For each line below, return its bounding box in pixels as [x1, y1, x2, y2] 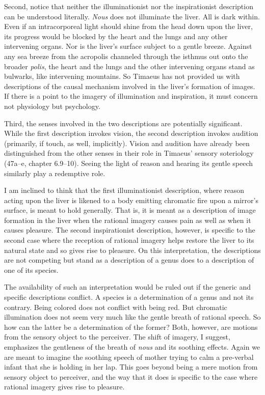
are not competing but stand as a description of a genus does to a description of [4, 255, 254, 265]
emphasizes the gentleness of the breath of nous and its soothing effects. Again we [4, 342, 260, 352]
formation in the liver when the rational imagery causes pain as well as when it [4, 214, 251, 225]
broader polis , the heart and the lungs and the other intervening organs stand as [4, 61, 255, 71]
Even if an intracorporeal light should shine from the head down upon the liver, [4, 21, 253, 32]
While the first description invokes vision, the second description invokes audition [4, 128, 258, 138]
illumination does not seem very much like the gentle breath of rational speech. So [4, 312, 261, 322]
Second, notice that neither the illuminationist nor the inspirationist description [4, 1, 253, 11]
